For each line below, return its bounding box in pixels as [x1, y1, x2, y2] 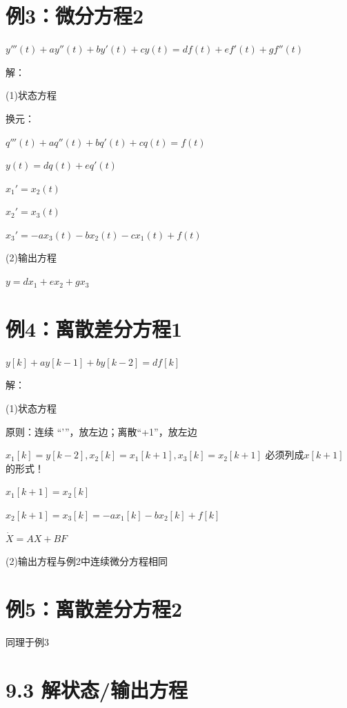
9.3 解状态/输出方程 [6, 675, 188, 703]
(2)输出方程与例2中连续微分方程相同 [6, 554, 168, 568]
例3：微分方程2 [6, 1, 144, 30]
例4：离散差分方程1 [6, 314, 183, 342]
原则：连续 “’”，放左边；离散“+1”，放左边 [6, 424, 197, 438]
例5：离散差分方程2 [6, 594, 183, 622]
